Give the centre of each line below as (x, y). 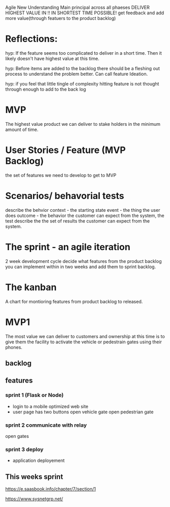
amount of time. (22, 129)
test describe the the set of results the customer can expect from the (78, 221)
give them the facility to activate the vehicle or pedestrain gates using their (83, 342)
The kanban (31, 287)
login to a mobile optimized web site (50, 406)
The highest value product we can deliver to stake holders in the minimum (83, 124)
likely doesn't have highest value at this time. (52, 58)
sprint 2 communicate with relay (46, 425)
